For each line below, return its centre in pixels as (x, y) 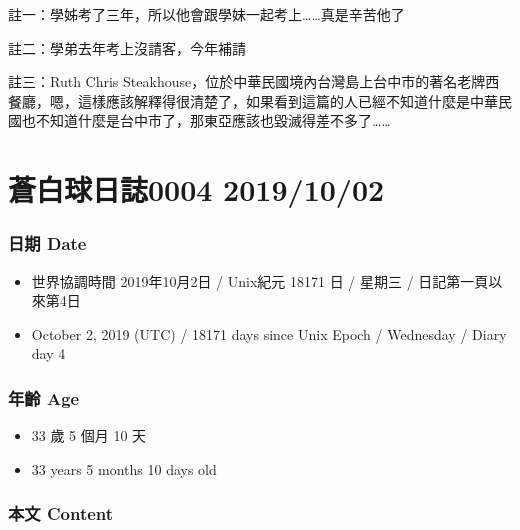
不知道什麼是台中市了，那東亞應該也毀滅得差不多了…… (213, 120)
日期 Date (47, 243)
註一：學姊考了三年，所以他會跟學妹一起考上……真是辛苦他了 (206, 14)
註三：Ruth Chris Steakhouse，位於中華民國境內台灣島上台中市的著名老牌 (247, 81)
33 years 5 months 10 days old (124, 468)
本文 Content (61, 513)
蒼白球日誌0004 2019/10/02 (196, 189)
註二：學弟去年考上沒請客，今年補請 (127, 47)
